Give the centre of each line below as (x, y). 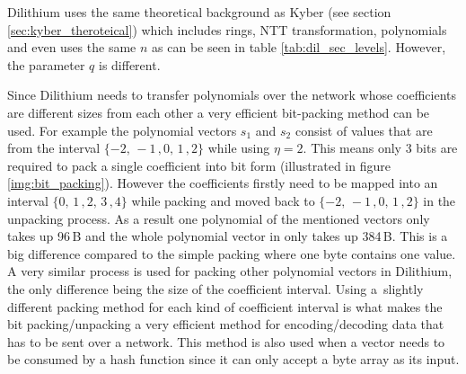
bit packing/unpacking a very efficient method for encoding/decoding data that (226, 324)
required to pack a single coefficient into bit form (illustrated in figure (199, 165)
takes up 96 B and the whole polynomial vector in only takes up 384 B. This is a (228, 236)
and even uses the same (72, 47)
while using (239, 148)
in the (440, 200)
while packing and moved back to (223, 200)
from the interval (54, 148)
